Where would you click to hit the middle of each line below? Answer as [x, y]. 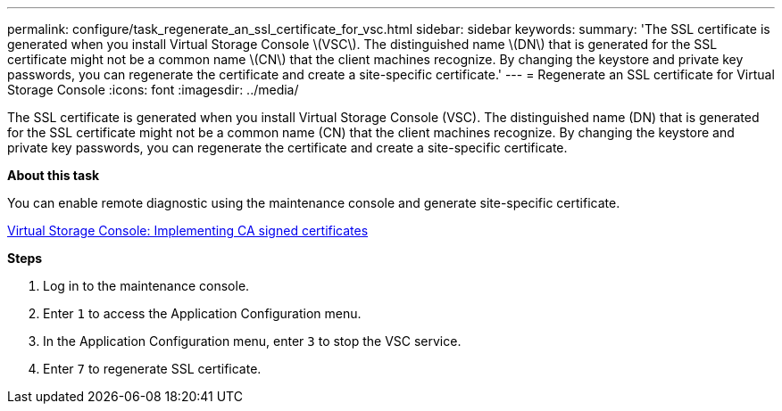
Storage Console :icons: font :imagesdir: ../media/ [153, 90]
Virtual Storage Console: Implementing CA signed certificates [188, 230]
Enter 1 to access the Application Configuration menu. [202, 313]
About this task [54, 175]
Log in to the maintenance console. [146, 286]
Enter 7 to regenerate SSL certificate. [152, 369]
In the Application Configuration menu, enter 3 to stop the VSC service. [252, 341]
